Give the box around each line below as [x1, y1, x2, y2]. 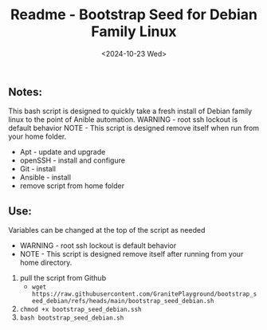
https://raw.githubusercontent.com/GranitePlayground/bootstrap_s [31, 290, 257, 298]
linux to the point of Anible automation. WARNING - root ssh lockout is [8, 115, 238, 124]
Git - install [19, 164, 56, 174]
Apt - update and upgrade [19, 147, 106, 157]
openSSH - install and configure [19, 155, 126, 165]
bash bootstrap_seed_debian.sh [19, 314, 124, 322]
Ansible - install [19, 173, 72, 183]
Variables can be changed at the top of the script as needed [8, 226, 206, 235]
